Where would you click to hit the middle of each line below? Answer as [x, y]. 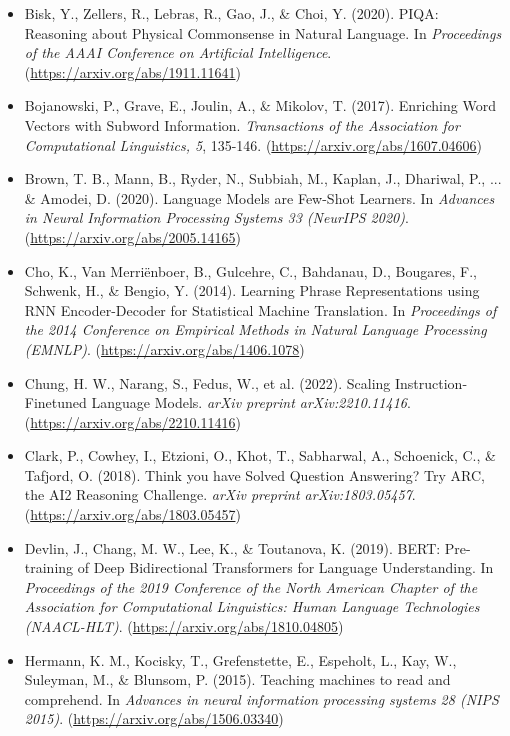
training [49, 567]
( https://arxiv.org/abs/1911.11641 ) [132, 71]
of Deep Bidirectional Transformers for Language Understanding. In [285, 567]
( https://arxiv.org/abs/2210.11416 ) [132, 421]
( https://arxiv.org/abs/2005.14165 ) [132, 236]
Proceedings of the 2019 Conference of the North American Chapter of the [251, 586]
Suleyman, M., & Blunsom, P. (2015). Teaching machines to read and [237, 679]
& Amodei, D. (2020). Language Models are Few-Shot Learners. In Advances [259, 197]
